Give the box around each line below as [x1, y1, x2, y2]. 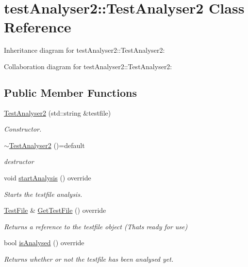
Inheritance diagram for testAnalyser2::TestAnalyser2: [4, 45, 165, 55]
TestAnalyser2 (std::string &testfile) [4, 107, 111, 118]
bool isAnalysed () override [4, 237, 84, 248]
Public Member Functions [4, 85, 137, 100]
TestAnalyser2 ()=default [9, 140, 85, 150]
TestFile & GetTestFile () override [4, 205, 106, 215]
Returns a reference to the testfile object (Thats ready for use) [4, 221, 188, 231]
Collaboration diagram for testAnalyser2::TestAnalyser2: [4, 61, 172, 71]
